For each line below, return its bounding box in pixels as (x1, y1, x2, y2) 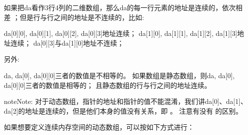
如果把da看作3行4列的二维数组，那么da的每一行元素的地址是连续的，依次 (4, 2, 236, 12)
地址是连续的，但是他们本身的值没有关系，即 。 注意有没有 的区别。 (25, 105, 243, 116)
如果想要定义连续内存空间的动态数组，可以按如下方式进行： (4, 122, 194, 132)
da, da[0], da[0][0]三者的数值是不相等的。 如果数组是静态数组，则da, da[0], (4, 70, 235, 80)
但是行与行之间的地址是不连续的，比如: (19, 12, 144, 22)
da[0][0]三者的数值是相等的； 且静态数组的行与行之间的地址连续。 (4, 80, 212, 90)
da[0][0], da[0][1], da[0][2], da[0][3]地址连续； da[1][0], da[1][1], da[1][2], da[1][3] (4, 28, 237, 38)
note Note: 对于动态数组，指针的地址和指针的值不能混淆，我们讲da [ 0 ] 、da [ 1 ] (4, 96, 241, 106)
